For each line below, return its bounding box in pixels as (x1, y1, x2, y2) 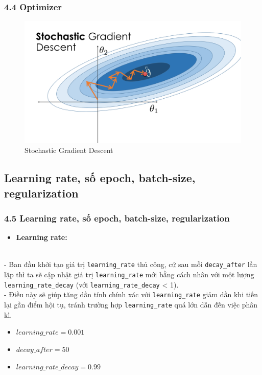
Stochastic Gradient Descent (25, 145, 113, 156)
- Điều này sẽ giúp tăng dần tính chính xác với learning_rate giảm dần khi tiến (4, 289, 258, 300)
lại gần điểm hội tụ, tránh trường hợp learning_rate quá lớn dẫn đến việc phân (4, 299, 258, 310)
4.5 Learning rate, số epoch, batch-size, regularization (4, 212, 230, 224)
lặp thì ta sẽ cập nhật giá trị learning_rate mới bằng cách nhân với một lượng (4, 269, 254, 280)
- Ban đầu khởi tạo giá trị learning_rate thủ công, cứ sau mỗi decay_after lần (4, 259, 257, 270)
